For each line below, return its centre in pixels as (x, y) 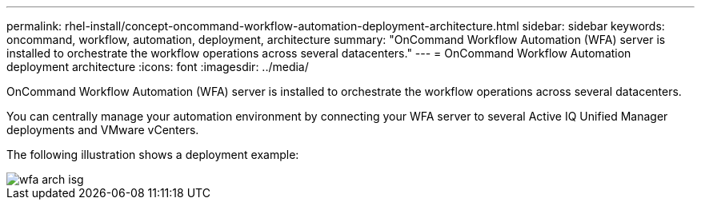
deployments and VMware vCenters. (103, 130)
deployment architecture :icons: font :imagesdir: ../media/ (158, 67)
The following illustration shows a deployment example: (153, 154)
